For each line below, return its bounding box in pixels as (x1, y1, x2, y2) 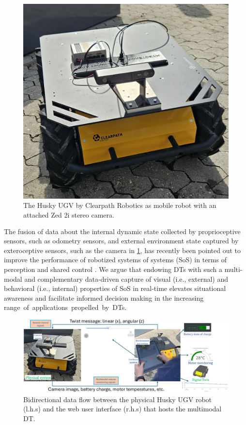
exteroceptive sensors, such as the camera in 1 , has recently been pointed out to (4, 245, 241, 255)
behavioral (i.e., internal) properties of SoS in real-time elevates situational (4, 283, 226, 293)
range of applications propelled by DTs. (4, 302, 127, 312)
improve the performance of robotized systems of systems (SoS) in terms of (4, 255, 227, 265)
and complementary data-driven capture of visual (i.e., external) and (24, 273, 229, 284)
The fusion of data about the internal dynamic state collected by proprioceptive (4, 226, 241, 236)
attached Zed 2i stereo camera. (23, 210, 114, 220)
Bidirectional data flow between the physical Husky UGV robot (23, 394, 212, 404)
